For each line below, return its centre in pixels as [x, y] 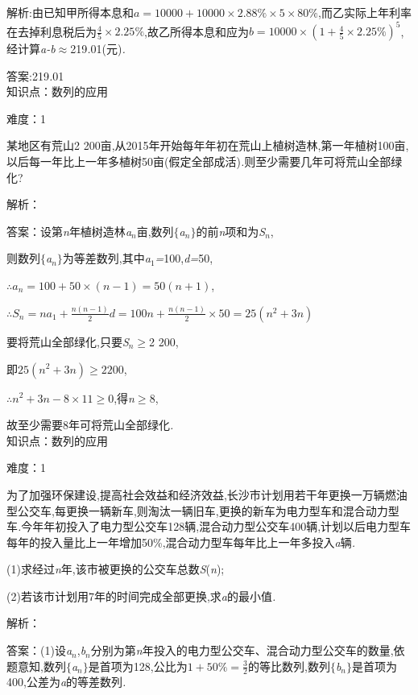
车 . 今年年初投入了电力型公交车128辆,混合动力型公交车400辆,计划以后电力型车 [209, 526]
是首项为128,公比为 [138, 666]
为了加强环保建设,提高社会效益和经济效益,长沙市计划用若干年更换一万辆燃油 [207, 494]
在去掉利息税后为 [52, 31]
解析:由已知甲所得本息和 [70, 12]
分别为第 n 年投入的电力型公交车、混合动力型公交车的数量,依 [248, 650]
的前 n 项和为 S [231, 231]
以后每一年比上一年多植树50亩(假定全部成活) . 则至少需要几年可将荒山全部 [199, 161]
